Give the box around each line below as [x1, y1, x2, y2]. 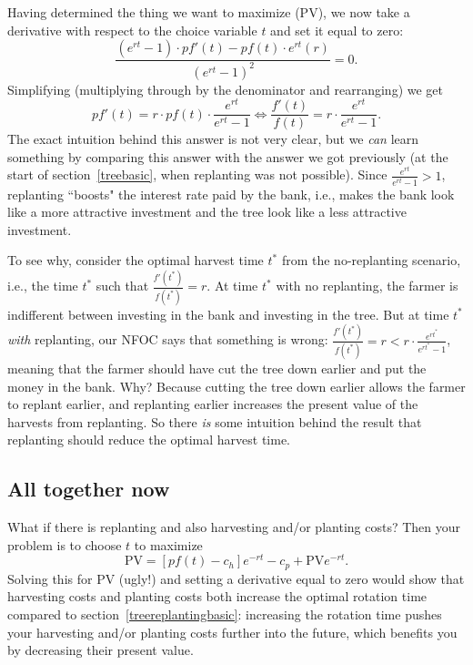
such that [96, 276, 149, 295]
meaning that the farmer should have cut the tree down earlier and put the [7, 358, 427, 377]
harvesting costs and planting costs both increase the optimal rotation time [7, 587, 428, 606]
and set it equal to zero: [270, 20, 404, 39]
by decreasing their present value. [7, 640, 194, 660]
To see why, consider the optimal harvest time [7, 251, 264, 270]
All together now [7, 475, 170, 503]
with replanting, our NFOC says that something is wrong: [7, 330, 328, 349]
